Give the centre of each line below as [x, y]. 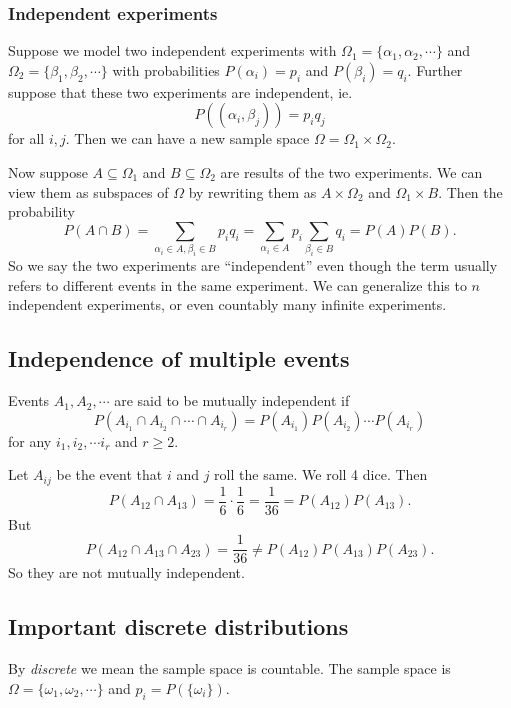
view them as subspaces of [88, 191]
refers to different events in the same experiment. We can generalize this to [237, 284]
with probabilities [166, 69]
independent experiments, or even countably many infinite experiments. [227, 304]
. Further [435, 69]
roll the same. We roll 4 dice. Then [321, 474]
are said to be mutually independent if [232, 400]
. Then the [470, 191]
